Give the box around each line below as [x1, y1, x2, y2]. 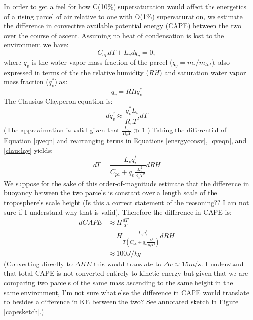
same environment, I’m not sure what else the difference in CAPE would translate [4, 287, 249, 297]
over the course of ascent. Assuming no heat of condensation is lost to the [4, 30, 224, 40]
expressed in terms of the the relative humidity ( [4, 67, 149, 77]
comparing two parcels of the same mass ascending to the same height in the [4, 277, 233, 287]
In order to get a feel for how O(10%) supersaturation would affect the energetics [4, 1, 247, 11]
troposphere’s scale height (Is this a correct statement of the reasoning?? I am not [4, 197, 249, 207]
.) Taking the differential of [145, 125, 227, 135]
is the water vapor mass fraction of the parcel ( [31, 56, 173, 67]
